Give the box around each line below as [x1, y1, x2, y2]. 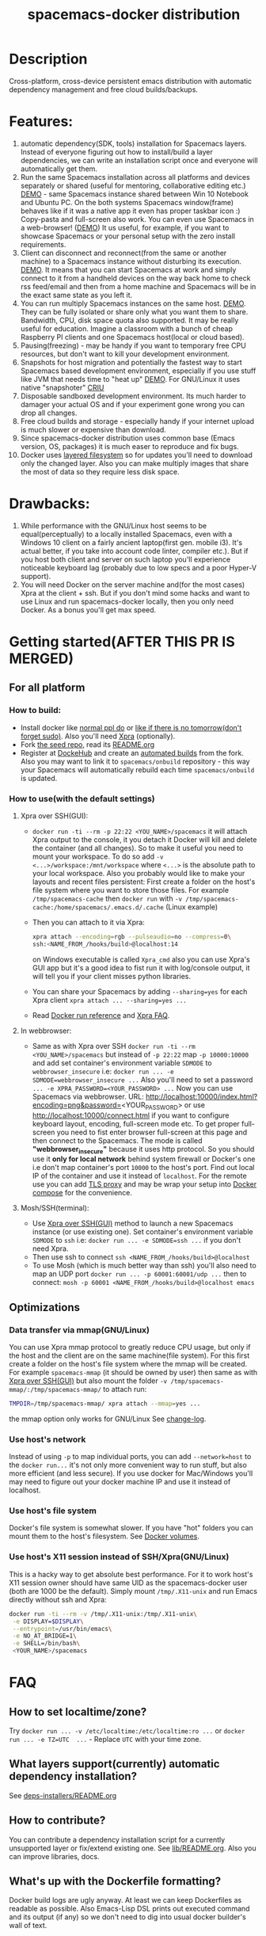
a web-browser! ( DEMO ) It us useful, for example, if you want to [20, 223, 230, 232]
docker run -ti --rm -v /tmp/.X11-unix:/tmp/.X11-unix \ [9, 1610, 197, 1618]
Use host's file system [9, 1505, 97, 1516]
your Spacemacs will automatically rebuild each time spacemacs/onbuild [20, 764, 255, 774]
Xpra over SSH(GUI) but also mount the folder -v [9, 1376, 168, 1385]
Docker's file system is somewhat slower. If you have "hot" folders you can [9, 1523, 254, 1533]
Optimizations [9, 1301, 80, 1314]
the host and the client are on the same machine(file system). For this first [9, 1351, 250, 1360]
